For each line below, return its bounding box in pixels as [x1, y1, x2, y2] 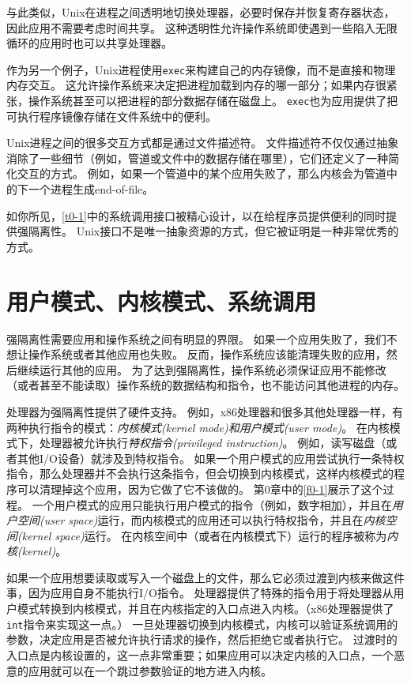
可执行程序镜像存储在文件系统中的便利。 [6, 107, 217, 124]
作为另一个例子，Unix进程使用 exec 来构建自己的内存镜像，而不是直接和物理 [6, 61, 396, 77]
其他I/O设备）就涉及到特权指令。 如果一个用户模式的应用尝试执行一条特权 [17, 449, 405, 466]
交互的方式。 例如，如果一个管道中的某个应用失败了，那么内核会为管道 [17, 165, 386, 182]
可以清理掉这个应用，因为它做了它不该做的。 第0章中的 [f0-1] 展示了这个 [17, 480, 383, 497]
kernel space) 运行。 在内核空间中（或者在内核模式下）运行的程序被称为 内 [21, 527, 398, 543]
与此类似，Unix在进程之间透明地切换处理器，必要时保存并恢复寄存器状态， [6, 4, 395, 20]
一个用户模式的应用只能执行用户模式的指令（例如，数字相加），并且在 [32, 496, 392, 513]
